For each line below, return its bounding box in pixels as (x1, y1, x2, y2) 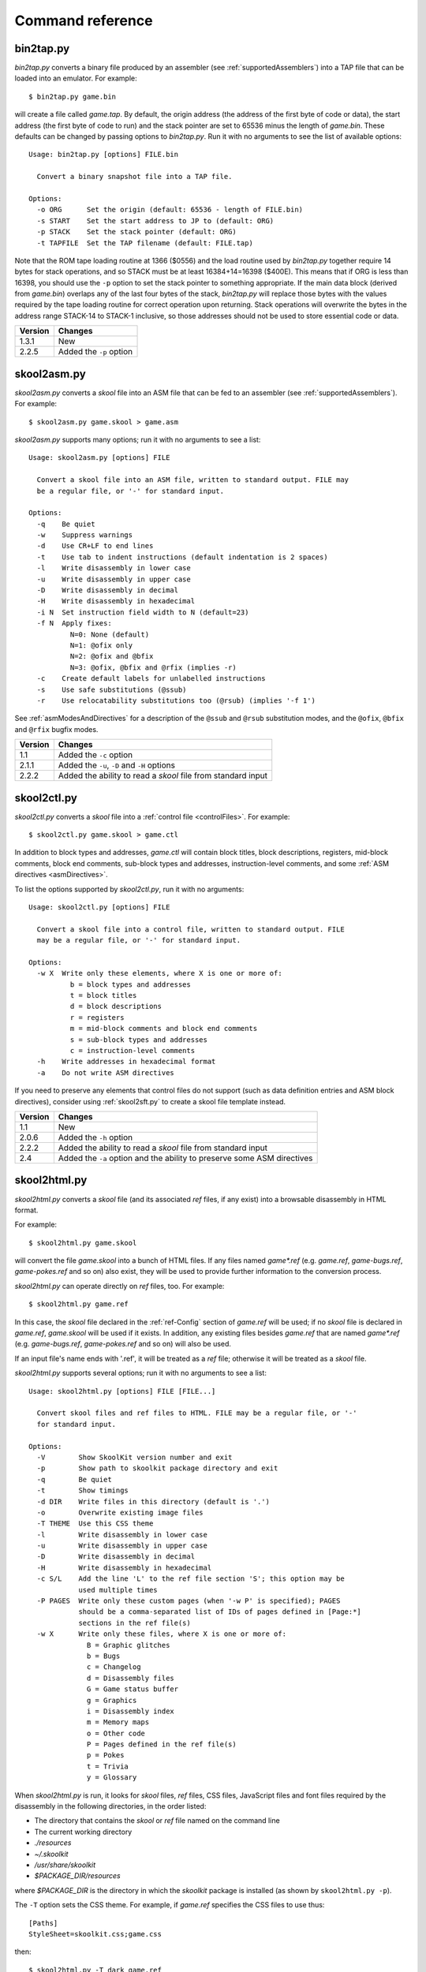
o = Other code (87, 1728, 146, 1738)
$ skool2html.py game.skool (28, 1238, 137, 1247)
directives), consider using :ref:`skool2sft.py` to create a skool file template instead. (14, 1096, 286, 1106)
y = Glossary (87, 1773, 137, 1782)
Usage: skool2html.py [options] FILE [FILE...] (28, 1387, 216, 1395)
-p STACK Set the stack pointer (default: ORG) (36, 227, 237, 237)
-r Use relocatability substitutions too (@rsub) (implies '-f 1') (36, 696, 316, 705)
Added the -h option (58, 1132, 133, 1143)
